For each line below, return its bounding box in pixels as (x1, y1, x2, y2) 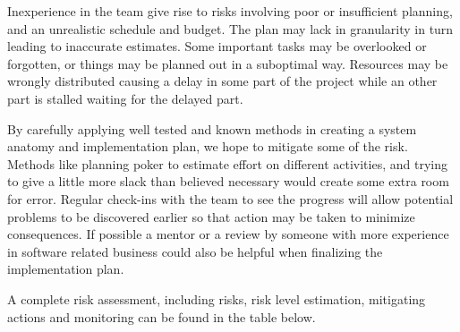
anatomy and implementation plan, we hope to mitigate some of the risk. (7, 137, 408, 156)
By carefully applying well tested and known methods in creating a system (7, 119, 417, 138)
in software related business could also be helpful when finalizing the (7, 242, 383, 260)
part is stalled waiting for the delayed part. (7, 89, 243, 107)
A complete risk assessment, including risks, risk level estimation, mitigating (7, 289, 426, 308)
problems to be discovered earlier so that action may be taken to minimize (7, 207, 415, 226)
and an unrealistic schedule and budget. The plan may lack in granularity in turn (7, 19, 454, 38)
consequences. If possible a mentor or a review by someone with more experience (7, 225, 449, 243)
